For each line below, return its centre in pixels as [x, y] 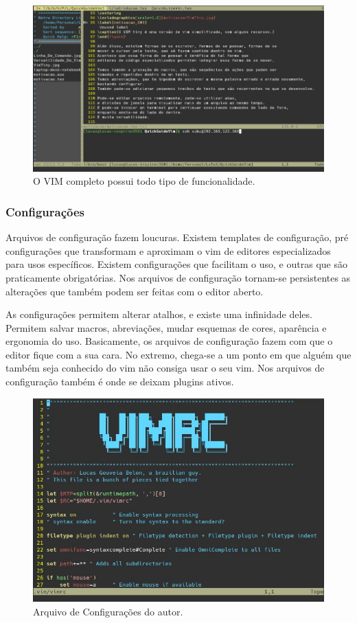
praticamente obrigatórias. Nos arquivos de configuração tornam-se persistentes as [178, 277]
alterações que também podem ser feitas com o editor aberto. [135, 291]
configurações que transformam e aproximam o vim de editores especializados [168, 250]
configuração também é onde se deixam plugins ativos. [120, 382]
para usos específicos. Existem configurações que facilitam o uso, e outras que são [176, 264]
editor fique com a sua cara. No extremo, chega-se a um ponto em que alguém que [178, 354]
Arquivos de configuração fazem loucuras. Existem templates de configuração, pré [177, 237]
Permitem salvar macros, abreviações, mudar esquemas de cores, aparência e [166, 327]
